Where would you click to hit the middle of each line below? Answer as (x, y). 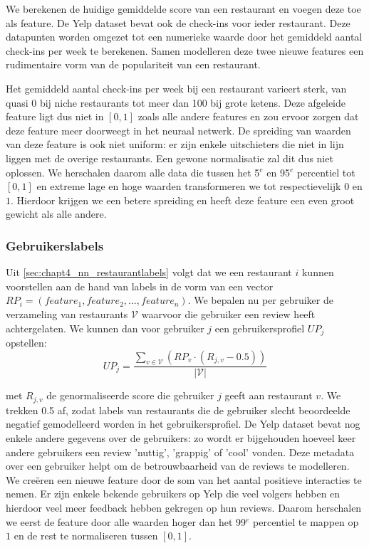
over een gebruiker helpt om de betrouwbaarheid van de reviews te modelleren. (178, 466)
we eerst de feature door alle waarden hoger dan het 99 (126, 521)
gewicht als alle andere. (56, 214)
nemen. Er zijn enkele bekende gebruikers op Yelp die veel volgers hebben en (173, 494)
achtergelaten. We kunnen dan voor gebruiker (105, 328)
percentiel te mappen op (306, 521)
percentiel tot (326, 172)
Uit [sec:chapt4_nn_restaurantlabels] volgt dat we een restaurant (149, 272)
